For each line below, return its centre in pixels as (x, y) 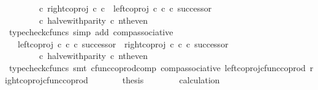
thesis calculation (171, 79)
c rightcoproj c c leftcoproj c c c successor (125, 8)
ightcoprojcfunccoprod (47, 79)
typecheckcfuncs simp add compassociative (91, 32)
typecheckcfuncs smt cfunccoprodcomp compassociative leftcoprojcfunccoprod (157, 67)
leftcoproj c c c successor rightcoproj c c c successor (123, 43)
